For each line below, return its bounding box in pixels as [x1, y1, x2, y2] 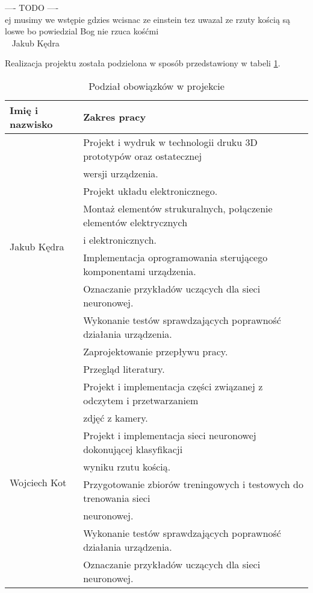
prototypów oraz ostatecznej [83, 148, 202, 163]
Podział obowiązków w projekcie [88, 78, 225, 93]
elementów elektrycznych [83, 215, 188, 229]
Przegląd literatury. [83, 361, 165, 376]
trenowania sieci [83, 490, 150, 505]
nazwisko [10, 116, 53, 131]
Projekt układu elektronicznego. [83, 183, 218, 198]
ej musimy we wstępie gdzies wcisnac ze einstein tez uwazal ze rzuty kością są [5, 13, 291, 25]
